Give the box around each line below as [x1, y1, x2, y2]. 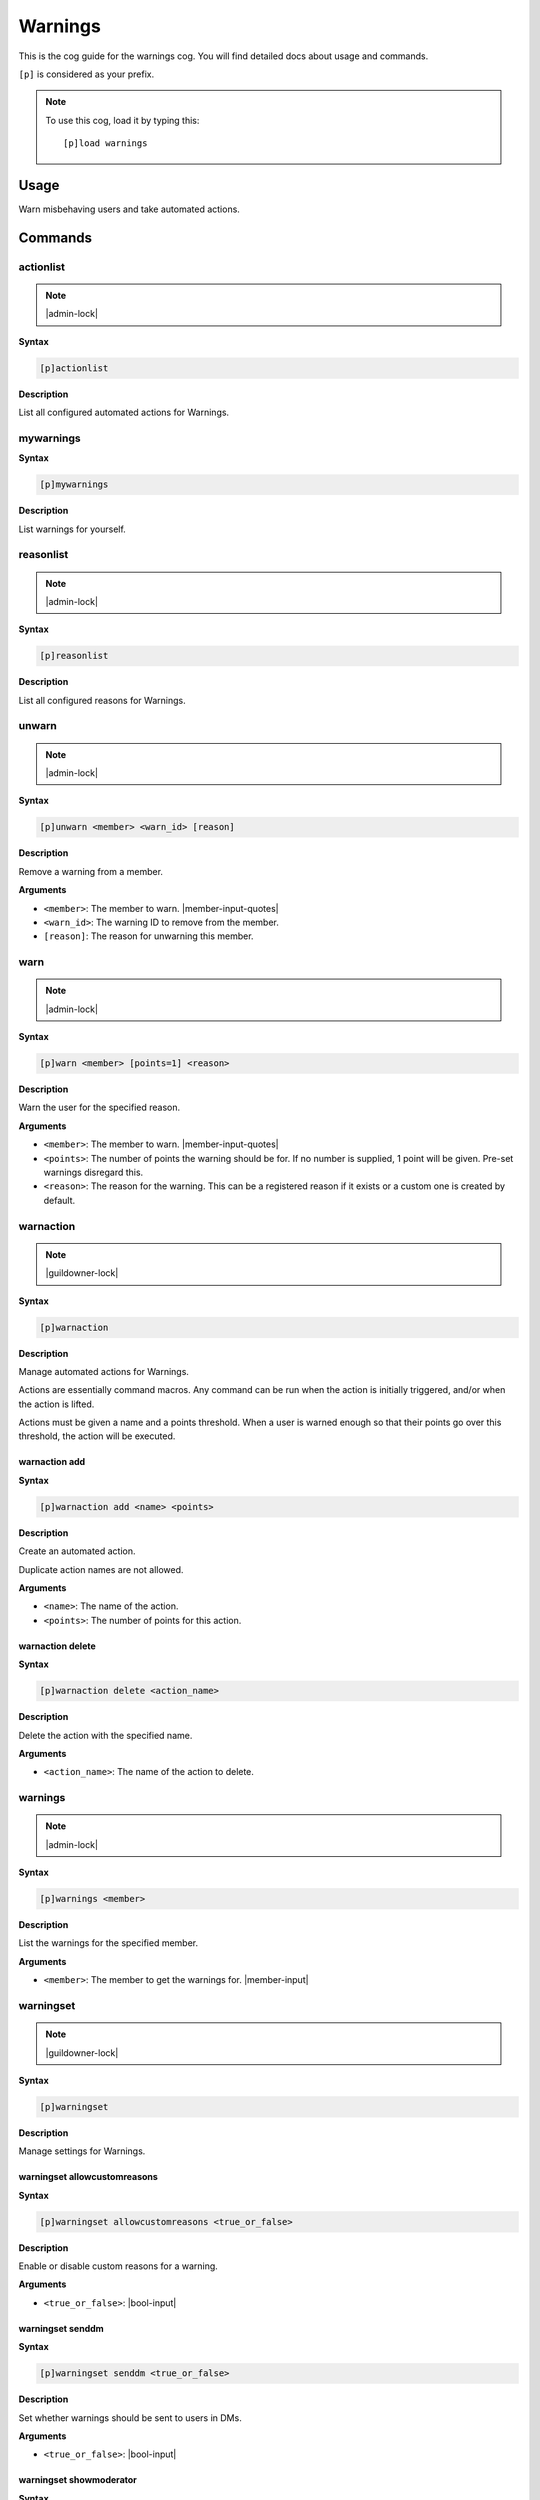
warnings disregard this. [43, 1166, 144, 1179]
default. [43, 1194, 76, 1206]
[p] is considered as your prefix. [18, 68, 155, 80]
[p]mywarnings [39, 479, 109, 490]
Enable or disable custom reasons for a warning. [18, 2260, 219, 2272]
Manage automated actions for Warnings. [18, 1365, 190, 1377]
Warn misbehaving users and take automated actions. [18, 203, 240, 215]
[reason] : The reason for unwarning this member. [43, 930, 254, 942]
